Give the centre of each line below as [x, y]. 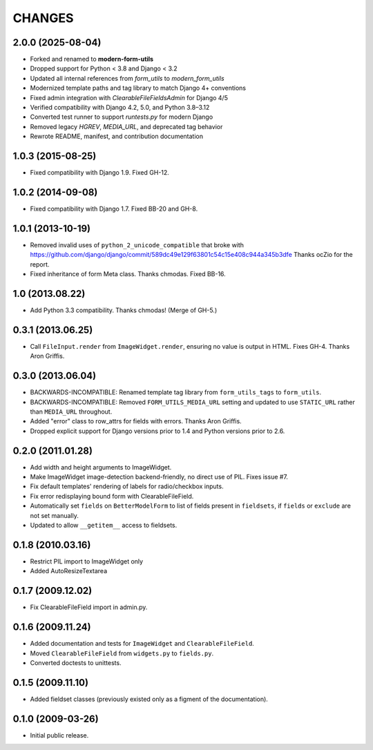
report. [40, 264]
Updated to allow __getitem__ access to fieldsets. [104, 525]
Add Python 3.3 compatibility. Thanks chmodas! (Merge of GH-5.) [124, 310]
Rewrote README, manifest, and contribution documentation [117, 136]
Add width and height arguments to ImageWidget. [101, 467]
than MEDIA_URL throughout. [71, 412]
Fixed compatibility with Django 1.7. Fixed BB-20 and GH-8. [114, 209]
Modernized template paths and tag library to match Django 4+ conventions [138, 88]
